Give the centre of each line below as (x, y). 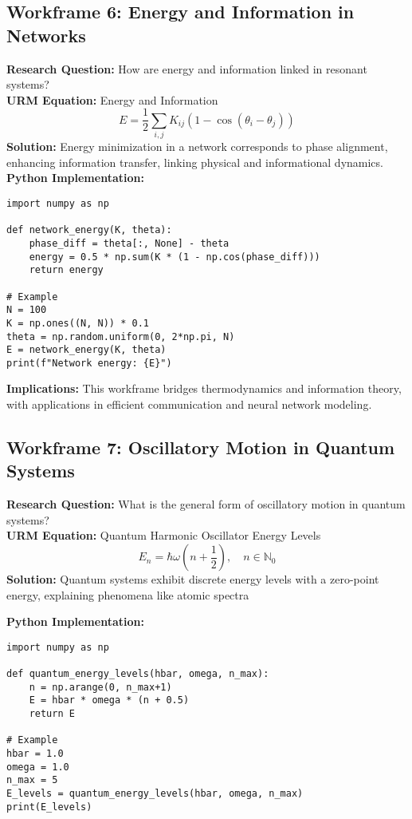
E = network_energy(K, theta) (86, 350)
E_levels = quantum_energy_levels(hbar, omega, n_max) (155, 794)
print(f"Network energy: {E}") (89, 363)
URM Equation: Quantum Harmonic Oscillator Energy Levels (164, 535)
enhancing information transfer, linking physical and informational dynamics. (195, 162)
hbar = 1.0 (35, 754)
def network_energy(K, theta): (89, 230)
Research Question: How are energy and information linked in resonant (187, 68)
